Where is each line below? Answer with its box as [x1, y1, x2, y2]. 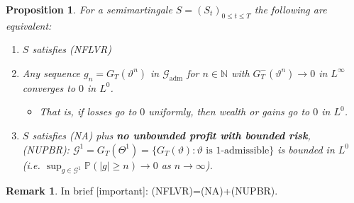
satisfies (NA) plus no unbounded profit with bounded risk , [32, 127, 311, 142]
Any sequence [22, 65, 81, 80]
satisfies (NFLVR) [32, 42, 111, 57]
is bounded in [277, 141, 335, 156]
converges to [22, 80, 76, 95]
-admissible [221, 145, 270, 156]
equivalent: [6, 18, 52, 33]
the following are [254, 2, 327, 16]
